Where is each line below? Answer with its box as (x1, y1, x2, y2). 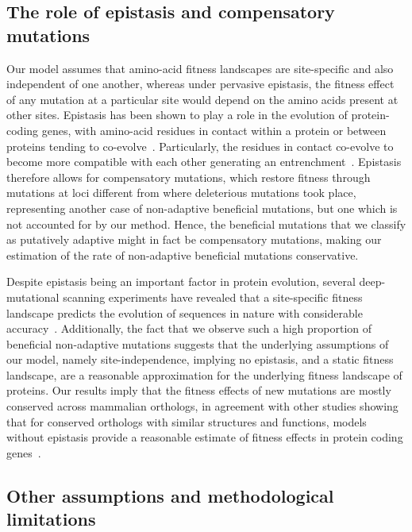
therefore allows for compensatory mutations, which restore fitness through (6, 168, 371, 185)
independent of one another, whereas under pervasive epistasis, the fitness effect (6, 75, 395, 92)
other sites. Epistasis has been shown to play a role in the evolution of (6, 106, 348, 123)
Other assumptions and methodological (6, 483, 334, 507)
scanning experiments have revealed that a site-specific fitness (63, 288, 363, 305)
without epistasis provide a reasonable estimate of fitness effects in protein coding (6, 429, 403, 445)
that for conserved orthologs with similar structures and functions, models (6, 413, 367, 430)
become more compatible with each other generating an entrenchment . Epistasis (6, 153, 402, 170)
